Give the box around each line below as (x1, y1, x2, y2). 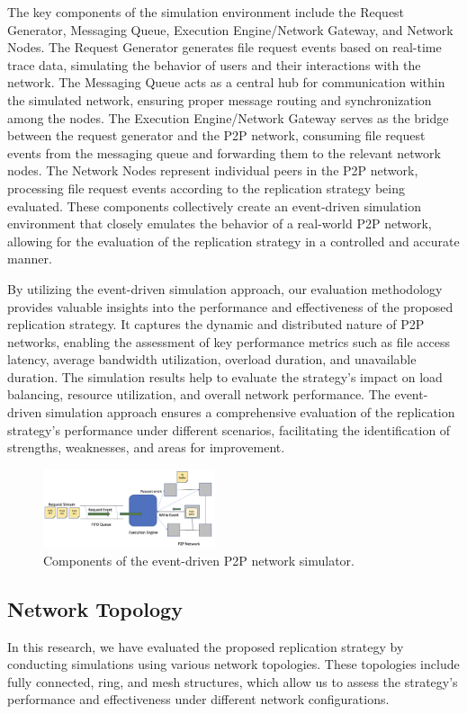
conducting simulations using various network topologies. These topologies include (7, 655, 460, 674)
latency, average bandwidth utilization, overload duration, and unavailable (7, 350, 417, 369)
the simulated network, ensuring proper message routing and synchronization (7, 90, 432, 109)
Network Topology (7, 594, 183, 622)
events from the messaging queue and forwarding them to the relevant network (7, 143, 441, 162)
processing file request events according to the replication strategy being (7, 178, 405, 197)
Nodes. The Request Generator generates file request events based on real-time (7, 38, 442, 57)
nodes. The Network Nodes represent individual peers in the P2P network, (7, 161, 418, 180)
